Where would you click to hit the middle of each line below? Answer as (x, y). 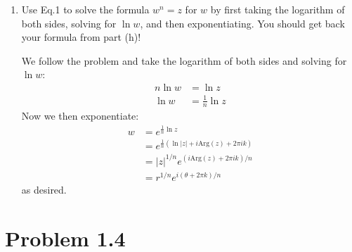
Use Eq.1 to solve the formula (85, 9)
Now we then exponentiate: (80, 116)
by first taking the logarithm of (278, 9)
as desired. (44, 190)
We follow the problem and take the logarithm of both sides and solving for (184, 60)
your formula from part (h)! (81, 37)
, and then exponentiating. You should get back (242, 23)
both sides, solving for (69, 23)
